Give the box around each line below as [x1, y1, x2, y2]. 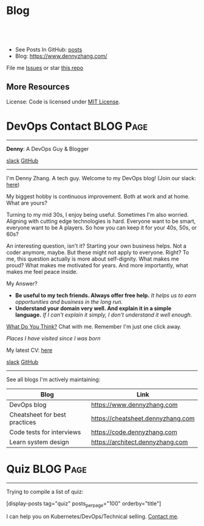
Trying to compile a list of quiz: [6, 488, 84, 495]
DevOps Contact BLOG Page [6, 119, 148, 133]
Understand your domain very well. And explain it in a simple [15, 304, 172, 312]
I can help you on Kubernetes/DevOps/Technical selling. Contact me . [6, 513, 179, 521]
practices [9, 418, 36, 426]
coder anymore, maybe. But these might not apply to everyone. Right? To [6, 248, 189, 256]
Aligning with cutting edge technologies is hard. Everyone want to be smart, [6, 217, 196, 225]
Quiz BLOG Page [6, 462, 87, 475]
